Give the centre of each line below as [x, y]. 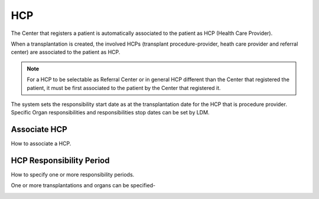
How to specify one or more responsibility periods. [73, 175]
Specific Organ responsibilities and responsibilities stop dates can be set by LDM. [110, 113]
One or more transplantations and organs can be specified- [83, 185]
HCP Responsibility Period [60, 161]
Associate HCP [39, 129]
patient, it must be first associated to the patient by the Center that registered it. [124, 88]
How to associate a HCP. [41, 144]
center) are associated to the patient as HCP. [66, 52]
